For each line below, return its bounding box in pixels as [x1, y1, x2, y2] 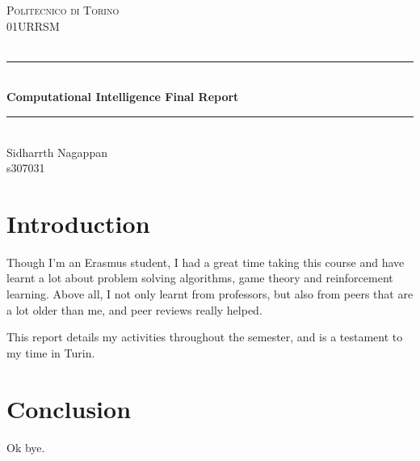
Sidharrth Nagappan [6, 143, 107, 160]
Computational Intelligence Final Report [6, 88, 239, 105]
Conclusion [6, 391, 132, 425]
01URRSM [6, 17, 60, 34]
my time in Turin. [6, 344, 95, 361]
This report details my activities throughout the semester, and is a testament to [6, 328, 403, 345]
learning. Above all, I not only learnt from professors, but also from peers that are [6, 285, 414, 302]
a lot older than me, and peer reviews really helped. [6, 301, 262, 318]
